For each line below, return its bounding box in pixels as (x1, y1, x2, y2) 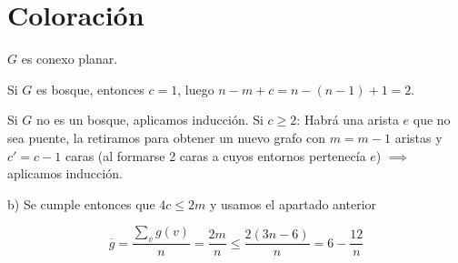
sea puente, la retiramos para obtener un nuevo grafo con (7, 127, 325, 147)
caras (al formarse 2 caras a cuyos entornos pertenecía (65, 146, 366, 165)
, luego (177, 79, 214, 98)
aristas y (394, 127, 443, 147)
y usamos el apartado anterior (209, 194, 377, 213)
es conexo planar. (21, 49, 118, 68)
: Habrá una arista (296, 110, 399, 129)
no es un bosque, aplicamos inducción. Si (36, 110, 264, 129)
